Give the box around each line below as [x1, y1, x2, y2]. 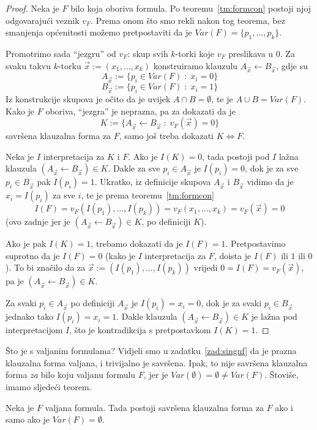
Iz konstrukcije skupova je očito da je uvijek [6, 92, 171, 105]
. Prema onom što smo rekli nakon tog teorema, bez [91, 13, 285, 26]
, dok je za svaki [201, 296, 262, 309]
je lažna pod [251, 310, 297, 323]
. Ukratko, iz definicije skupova [94, 175, 211, 188]
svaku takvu [6, 59, 51, 72]
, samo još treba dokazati [119, 129, 214, 142]
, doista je [214, 249, 252, 262]
